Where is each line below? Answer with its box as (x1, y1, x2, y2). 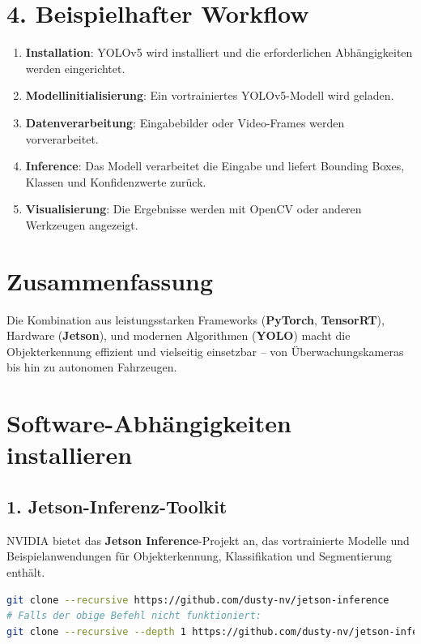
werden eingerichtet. (25, 59, 125, 76)
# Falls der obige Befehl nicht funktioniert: (6, 610, 262, 622)
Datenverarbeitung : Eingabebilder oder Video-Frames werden (25, 114, 345, 131)
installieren (6, 438, 133, 471)
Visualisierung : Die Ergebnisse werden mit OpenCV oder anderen (25, 200, 362, 217)
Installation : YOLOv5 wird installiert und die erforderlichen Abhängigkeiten (25, 44, 413, 61)
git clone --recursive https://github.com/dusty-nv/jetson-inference (6, 594, 389, 606)
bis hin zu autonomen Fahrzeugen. (6, 358, 177, 376)
